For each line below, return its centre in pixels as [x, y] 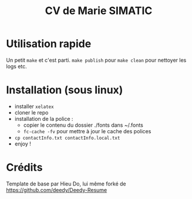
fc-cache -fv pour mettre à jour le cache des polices [87, 131]
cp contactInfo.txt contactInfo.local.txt [67, 138]
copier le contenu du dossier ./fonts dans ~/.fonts [83, 125]
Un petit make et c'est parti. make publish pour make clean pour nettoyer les [96, 60]
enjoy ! [23, 144]
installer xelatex [34, 106]
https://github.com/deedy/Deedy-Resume [57, 190]
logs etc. [17, 66]
